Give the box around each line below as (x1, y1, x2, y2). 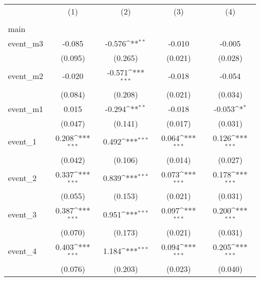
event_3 (8, 208, 36, 220)
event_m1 (8, 102, 43, 114)
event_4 (8, 244, 36, 256)
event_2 (8, 171, 36, 183)
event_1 (8, 135, 36, 147)
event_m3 (8, 37, 43, 49)
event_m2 (8, 70, 43, 82)
